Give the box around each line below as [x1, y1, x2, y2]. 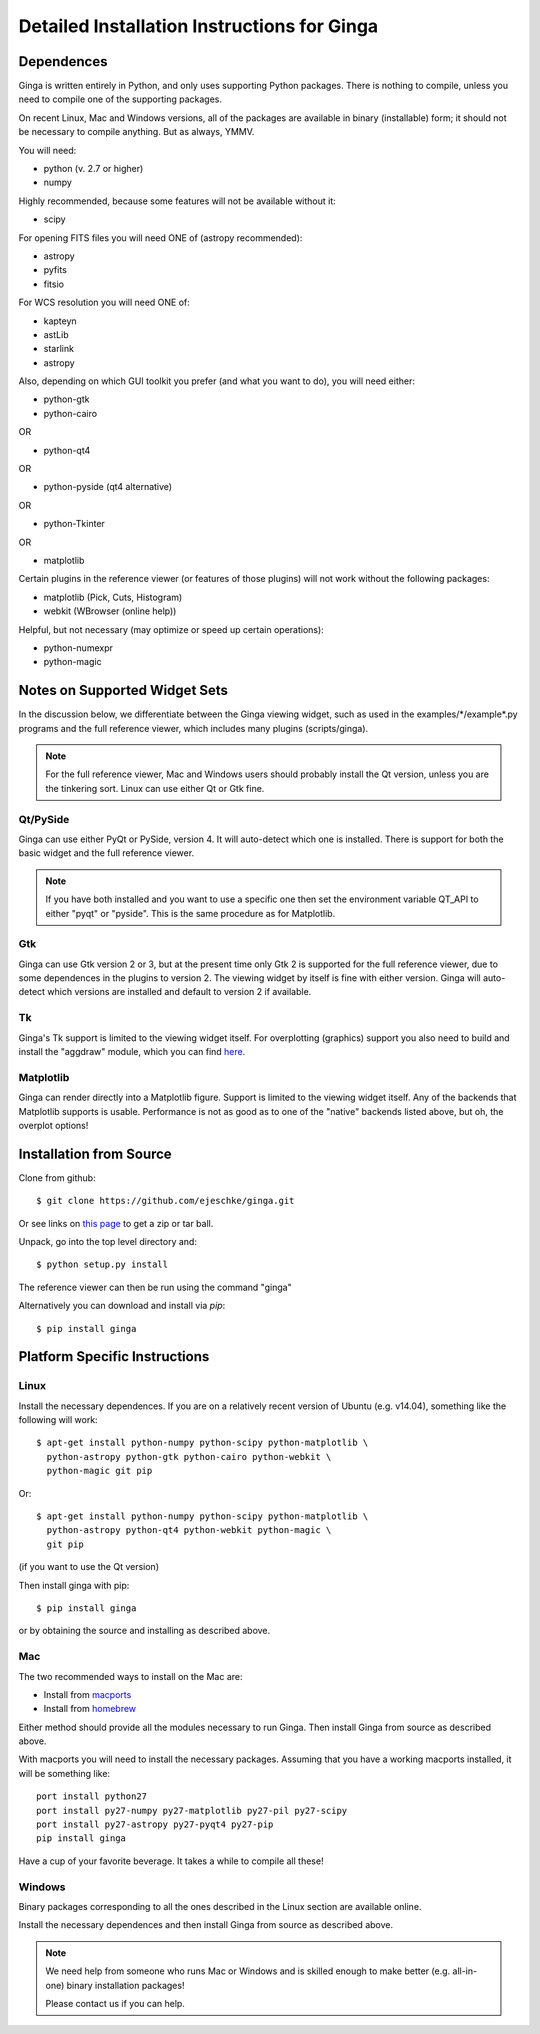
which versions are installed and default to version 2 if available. [46, 986, 312, 998]
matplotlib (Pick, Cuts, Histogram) [43, 591, 183, 603]
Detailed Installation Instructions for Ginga [18, 15, 379, 37]
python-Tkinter [43, 518, 105, 530]
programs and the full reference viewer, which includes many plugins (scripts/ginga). [18, 722, 369, 734]
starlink [43, 343, 75, 355]
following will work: [18, 1414, 99, 1426]
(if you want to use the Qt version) [18, 1561, 160, 1573]
